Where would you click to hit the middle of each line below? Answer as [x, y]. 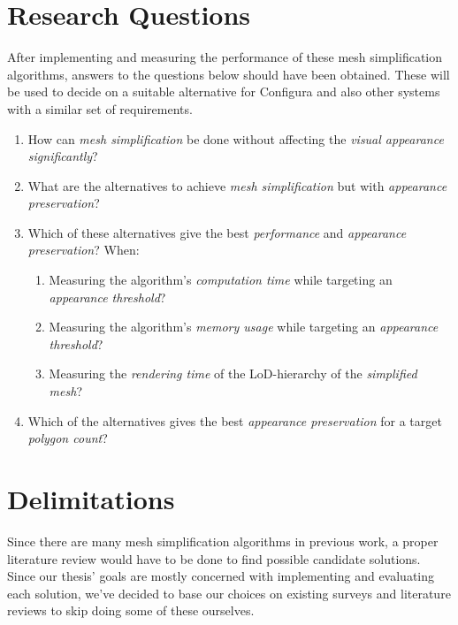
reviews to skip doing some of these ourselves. [131, 610]
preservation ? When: [84, 250]
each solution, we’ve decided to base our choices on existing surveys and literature [229, 593]
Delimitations [91, 499]
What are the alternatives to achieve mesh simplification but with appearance [237, 185]
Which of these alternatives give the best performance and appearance [217, 232]
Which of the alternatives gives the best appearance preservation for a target [235, 420]
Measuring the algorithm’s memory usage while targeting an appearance [244, 327]
